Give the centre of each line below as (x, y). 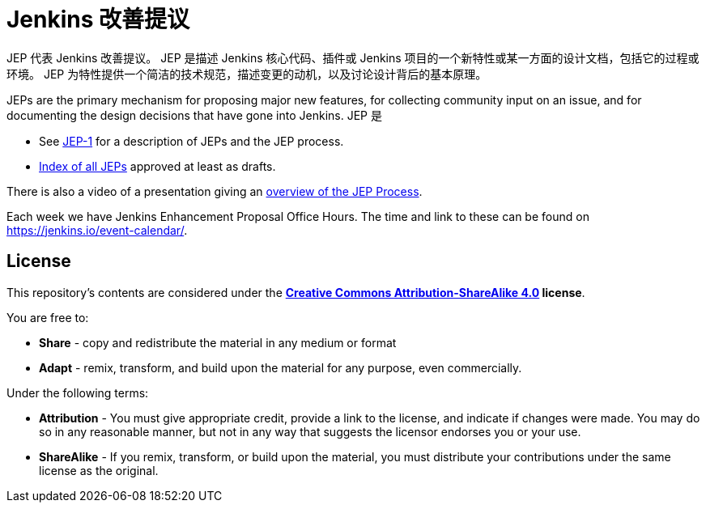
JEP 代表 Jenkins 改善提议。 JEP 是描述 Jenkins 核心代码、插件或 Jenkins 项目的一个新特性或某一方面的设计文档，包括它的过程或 (353, 57)
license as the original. (99, 470)
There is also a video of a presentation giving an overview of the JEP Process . (215, 191)
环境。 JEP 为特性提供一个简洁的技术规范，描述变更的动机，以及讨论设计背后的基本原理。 (247, 74)
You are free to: (48, 317)
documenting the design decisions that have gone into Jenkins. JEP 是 (194, 115)
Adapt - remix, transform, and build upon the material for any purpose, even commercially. (281, 367)
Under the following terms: (78, 392)
